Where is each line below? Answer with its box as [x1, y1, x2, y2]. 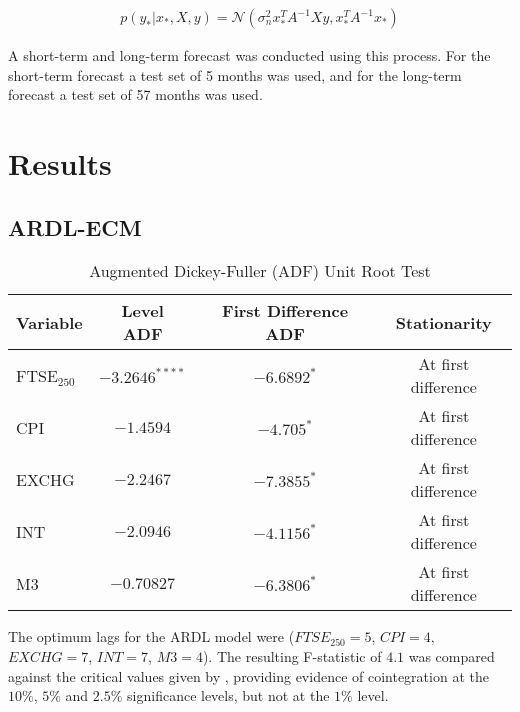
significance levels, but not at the [127, 685, 330, 706]
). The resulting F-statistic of [202, 645, 382, 666]
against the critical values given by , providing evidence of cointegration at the [8, 665, 489, 686]
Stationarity [395, 310, 492, 334]
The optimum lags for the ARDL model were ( [8, 626, 295, 647]
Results [8, 143, 112, 183]
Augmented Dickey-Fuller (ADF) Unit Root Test [89, 259, 431, 283]
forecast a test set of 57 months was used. [8, 84, 263, 105]
